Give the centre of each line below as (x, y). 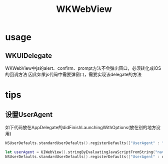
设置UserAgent (29, 114)
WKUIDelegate (29, 56)
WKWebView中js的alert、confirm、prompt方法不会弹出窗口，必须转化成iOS (83, 68)
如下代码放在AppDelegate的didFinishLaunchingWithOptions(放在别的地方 (81, 127)
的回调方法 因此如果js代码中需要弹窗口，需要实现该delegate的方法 (73, 74)
